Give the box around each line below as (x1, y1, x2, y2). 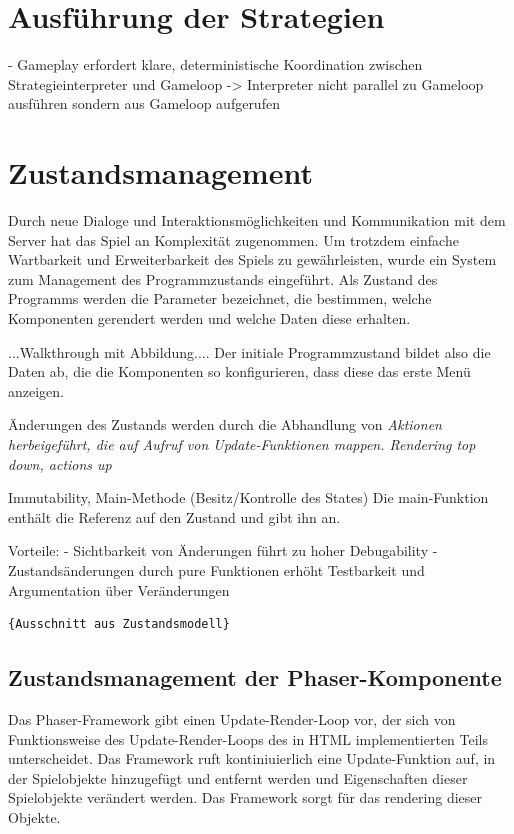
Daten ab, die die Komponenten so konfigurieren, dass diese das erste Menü (8, 361, 471, 382)
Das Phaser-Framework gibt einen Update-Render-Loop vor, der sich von (8, 708, 456, 729)
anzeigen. (8, 380, 64, 401)
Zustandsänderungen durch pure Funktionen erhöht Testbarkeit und (8, 559, 425, 580)
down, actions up (8, 453, 112, 474)
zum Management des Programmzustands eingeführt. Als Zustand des (8, 268, 438, 289)
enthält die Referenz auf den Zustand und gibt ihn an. (8, 506, 341, 527)
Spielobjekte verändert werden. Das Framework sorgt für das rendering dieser (8, 787, 482, 808)
